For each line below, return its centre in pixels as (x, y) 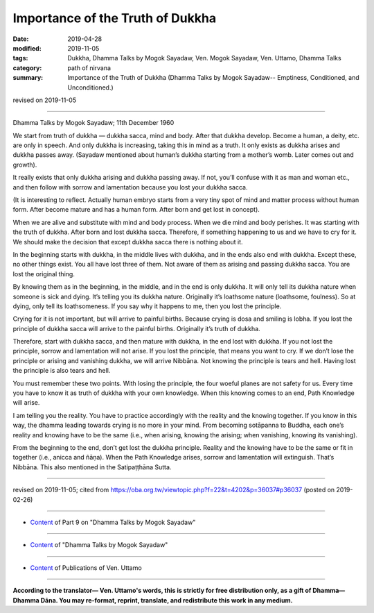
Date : (21, 39)
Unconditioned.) (90, 87)
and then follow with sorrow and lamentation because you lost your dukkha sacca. (130, 187)
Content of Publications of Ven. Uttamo (86, 568)
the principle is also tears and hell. (62, 371)
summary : (28, 78)
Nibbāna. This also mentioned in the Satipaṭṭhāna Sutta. (92, 467)
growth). (25, 165)
